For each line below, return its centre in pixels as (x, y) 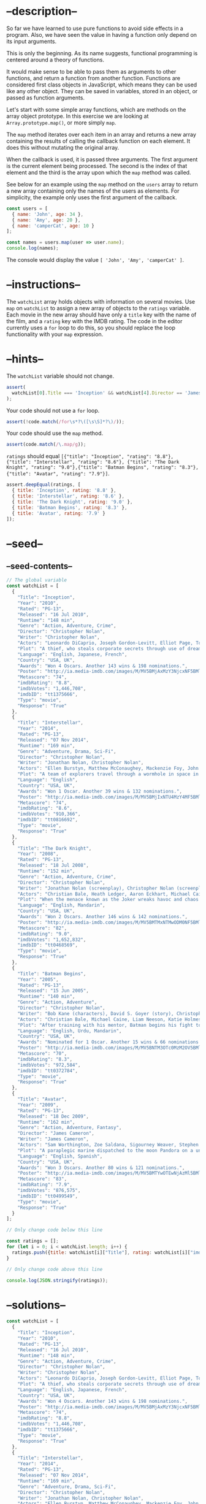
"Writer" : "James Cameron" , (53, 1139)
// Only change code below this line (55, 1230)
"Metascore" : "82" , (42, 928)
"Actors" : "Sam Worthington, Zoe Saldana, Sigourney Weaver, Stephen (108, 1145)
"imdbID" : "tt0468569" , (48, 945)
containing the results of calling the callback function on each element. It (98, 141)
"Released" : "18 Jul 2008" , (53, 865)
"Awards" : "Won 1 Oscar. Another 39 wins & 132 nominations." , (100, 791)
